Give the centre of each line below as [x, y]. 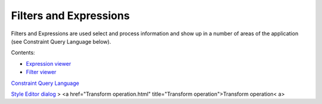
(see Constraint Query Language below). [61, 41]
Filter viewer [41, 72]
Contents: [23, 53]
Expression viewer [49, 63]
